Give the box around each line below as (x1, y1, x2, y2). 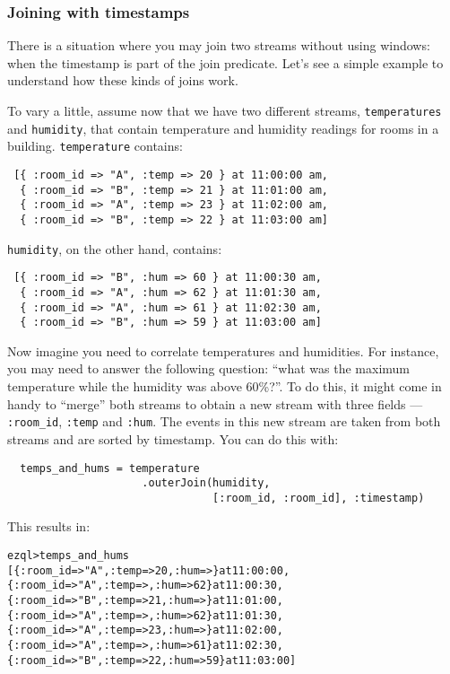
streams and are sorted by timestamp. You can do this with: (7, 429, 339, 448)
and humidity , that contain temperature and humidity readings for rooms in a (7, 118, 439, 137)
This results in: (7, 517, 91, 536)
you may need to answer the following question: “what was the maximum (7, 359, 411, 378)
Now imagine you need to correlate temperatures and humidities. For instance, (7, 341, 439, 360)
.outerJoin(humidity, (142, 477, 271, 490)
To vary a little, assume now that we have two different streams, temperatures (7, 101, 442, 119)
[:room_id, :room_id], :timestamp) (212, 491, 425, 504)
